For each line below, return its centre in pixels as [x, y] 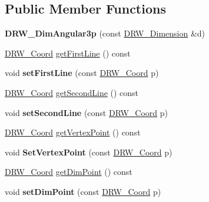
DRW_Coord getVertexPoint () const [73, 132]
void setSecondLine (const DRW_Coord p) [86, 112]
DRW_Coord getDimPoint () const [69, 172]
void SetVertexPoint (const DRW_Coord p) [89, 152]
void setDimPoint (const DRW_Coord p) [83, 191]
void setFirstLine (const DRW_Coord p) [82, 73]
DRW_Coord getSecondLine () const [72, 92]
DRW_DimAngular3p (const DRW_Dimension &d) [105, 33]
